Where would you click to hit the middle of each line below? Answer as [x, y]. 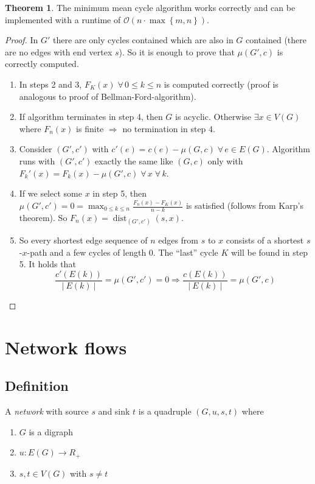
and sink [114, 411]
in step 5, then [120, 193]
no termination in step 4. [169, 128]
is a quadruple [165, 411]
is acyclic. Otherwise [213, 117]
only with [225, 160]
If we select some [50, 193]
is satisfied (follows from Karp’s [244, 205]
